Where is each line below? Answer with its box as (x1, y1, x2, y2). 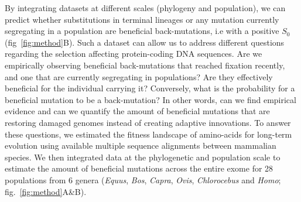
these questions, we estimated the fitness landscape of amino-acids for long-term (5, 128, 292, 140)
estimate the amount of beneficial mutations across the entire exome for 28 (5, 162, 273, 174)
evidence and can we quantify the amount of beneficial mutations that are (5, 105, 270, 117)
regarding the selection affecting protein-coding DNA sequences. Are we (5, 47, 262, 60)
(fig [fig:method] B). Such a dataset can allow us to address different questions (5, 36, 285, 48)
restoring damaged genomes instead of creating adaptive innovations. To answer (5, 116, 291, 128)
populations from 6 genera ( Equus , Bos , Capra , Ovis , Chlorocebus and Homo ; (5, 173, 281, 186)
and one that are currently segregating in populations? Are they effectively (5, 70, 273, 83)
